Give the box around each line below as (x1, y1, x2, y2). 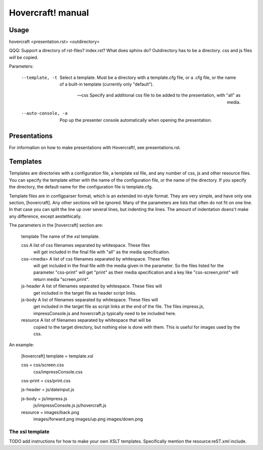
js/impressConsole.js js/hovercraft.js (33, 402, 107, 409)
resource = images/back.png (21, 409, 80, 415)
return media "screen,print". (33, 276, 90, 282)
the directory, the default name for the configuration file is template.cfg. (9, 184, 153, 190)
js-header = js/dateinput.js (21, 387, 75, 393)
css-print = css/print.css (21, 377, 71, 383)
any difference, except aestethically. (9, 213, 82, 219)
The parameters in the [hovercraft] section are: (9, 222, 103, 228)
